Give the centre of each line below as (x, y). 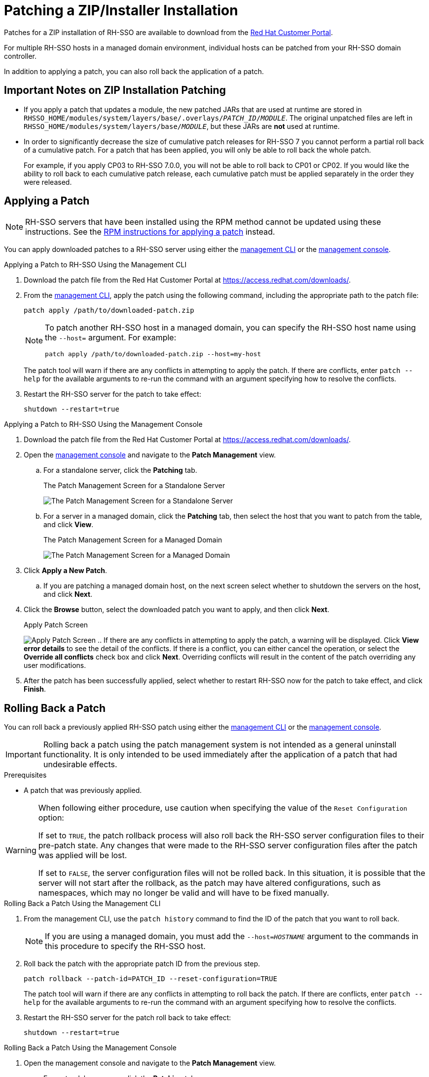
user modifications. (55, 665)
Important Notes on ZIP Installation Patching (115, 90)
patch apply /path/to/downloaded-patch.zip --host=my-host (153, 354)
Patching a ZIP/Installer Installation (121, 10)
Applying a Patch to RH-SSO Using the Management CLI (95, 265)
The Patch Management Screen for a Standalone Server (134, 486)
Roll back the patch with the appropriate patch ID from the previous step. (142, 964)
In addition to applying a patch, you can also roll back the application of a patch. (134, 71)
